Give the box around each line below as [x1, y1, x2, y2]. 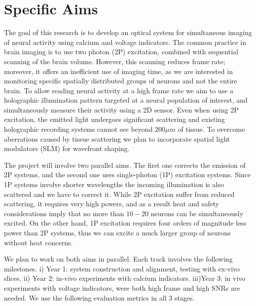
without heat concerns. [4, 237, 73, 247]
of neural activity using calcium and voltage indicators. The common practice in [4, 37, 247, 47]
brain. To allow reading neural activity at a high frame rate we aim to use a [4, 85, 233, 95]
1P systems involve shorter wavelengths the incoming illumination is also [4, 179, 224, 190]
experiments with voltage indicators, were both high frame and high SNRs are [4, 282, 240, 293]
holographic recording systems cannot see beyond [4, 124, 153, 134]
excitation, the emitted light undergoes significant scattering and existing [4, 114, 225, 124]
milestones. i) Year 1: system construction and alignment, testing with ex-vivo [4, 263, 240, 273]
